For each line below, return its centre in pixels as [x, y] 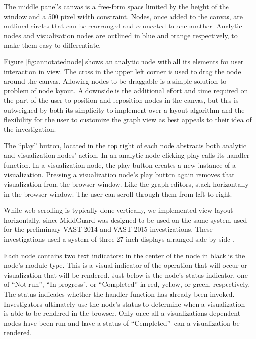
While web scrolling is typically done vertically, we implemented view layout [119, 210]
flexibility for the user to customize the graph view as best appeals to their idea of [128, 119]
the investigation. [30, 129]
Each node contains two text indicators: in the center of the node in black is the [125, 255]
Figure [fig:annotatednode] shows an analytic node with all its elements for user [124, 61]
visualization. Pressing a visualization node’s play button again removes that [119, 174]
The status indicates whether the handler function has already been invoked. [119, 294]
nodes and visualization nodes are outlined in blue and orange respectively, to [121, 35]
